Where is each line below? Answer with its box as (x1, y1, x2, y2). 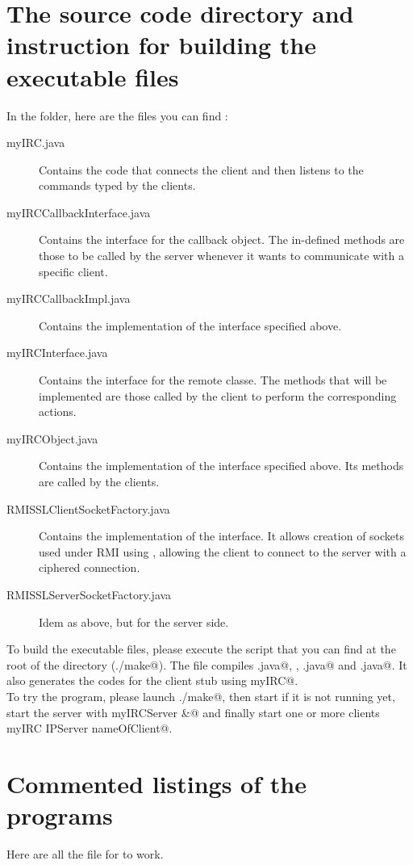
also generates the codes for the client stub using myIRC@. (6, 672, 298, 689)
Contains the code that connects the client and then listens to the (39, 161, 364, 178)
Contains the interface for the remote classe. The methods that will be (39, 372, 387, 388)
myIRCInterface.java (6, 344, 108, 361)
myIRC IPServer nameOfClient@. (6, 720, 173, 737)
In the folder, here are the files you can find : (6, 107, 228, 124)
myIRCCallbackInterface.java (6, 204, 151, 220)
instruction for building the (6, 28, 316, 61)
